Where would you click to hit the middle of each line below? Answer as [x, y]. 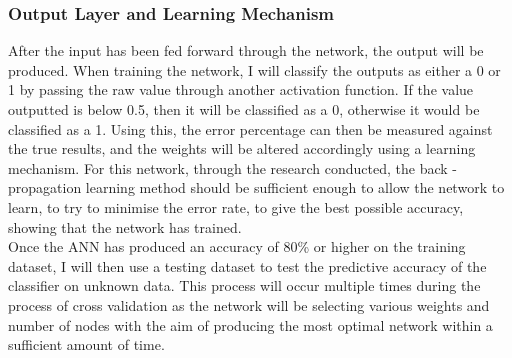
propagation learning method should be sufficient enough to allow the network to [256, 187]
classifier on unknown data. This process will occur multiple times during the [244, 285]
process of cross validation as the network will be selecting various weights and [249, 304]
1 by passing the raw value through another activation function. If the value [241, 89]
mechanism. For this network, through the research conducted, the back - [232, 167]
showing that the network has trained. [125, 226]
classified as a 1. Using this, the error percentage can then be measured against [250, 128]
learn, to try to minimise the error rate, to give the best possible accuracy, [236, 206]
